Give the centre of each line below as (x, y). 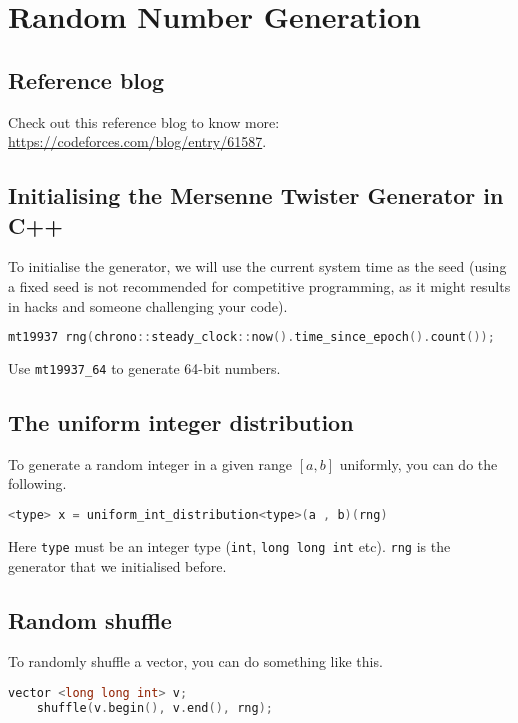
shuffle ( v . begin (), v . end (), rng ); (154, 707)
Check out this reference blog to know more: (144, 121)
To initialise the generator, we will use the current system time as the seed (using (257, 266)
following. (37, 483)
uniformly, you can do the (418, 463)
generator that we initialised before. (117, 565)
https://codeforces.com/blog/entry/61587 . (137, 141)
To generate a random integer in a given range (150, 463)
